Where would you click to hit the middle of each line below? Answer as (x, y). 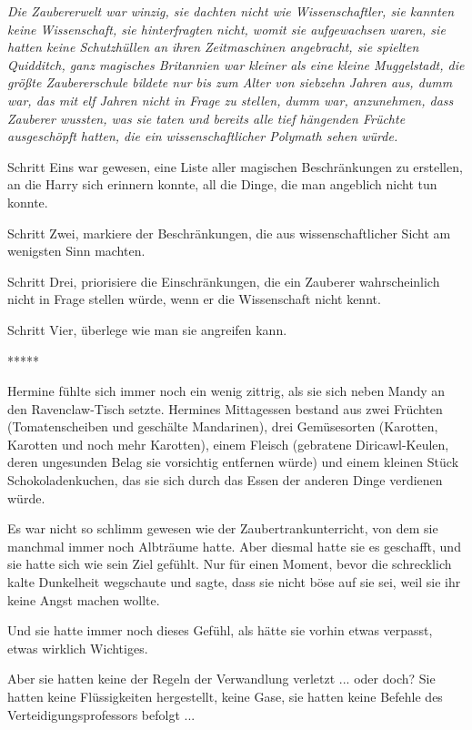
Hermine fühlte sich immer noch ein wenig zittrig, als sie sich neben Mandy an (226, 391)
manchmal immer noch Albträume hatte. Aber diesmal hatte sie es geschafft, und (234, 546)
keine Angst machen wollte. (84, 599)
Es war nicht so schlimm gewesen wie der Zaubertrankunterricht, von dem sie (223, 528)
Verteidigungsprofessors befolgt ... (101, 714)
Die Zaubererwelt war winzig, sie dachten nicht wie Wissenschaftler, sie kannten (231, 11)
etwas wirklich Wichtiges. (78, 648)
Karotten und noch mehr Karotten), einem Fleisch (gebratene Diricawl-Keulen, (228, 444)
